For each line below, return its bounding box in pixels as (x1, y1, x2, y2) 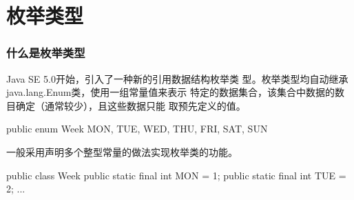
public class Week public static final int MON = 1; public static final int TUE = (6, 168, 346, 182)
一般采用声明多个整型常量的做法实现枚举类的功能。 (6, 144, 238, 159)
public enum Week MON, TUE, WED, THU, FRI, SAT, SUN (6, 121, 268, 136)
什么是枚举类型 (6, 44, 85, 61)
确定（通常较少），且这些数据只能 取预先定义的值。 (15, 98, 246, 112)
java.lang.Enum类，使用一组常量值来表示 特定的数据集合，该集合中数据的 (6, 85, 335, 99)
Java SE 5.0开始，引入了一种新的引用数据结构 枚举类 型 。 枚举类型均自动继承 (6, 71, 348, 86)
